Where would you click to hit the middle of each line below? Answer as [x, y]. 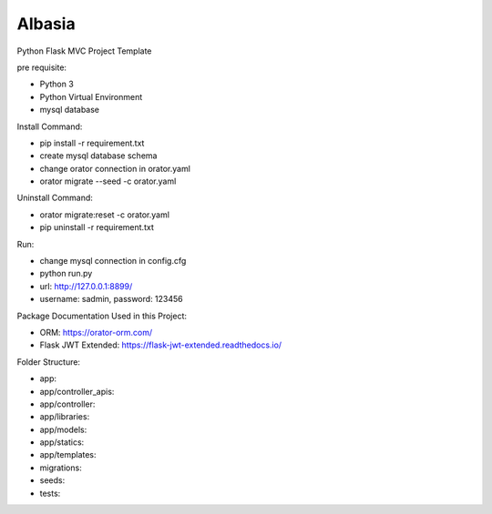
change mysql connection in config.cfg [113, 261]
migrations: [61, 468]
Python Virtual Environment [91, 96]
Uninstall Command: [55, 198]
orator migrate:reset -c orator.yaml [105, 215]
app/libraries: [65, 417]
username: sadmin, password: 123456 [112, 299]
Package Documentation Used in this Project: [102, 316]
